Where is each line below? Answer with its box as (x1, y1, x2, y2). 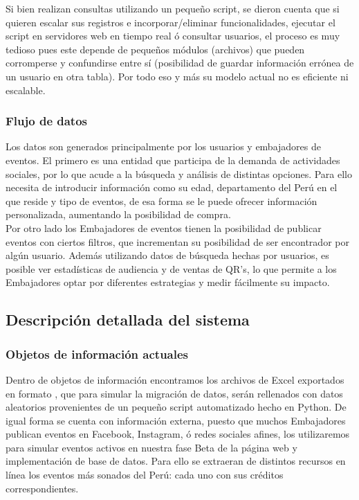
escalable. (6, 82, 46, 97)
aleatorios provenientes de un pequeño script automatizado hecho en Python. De (6, 400, 347, 414)
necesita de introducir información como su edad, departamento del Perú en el (6, 180, 338, 195)
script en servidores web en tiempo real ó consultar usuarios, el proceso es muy (6, 28, 340, 43)
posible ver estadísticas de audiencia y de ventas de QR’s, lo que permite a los (6, 261, 337, 276)
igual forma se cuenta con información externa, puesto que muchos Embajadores (6, 413, 346, 427)
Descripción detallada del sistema (6, 309, 250, 330)
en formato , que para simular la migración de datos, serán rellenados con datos (6, 386, 343, 400)
